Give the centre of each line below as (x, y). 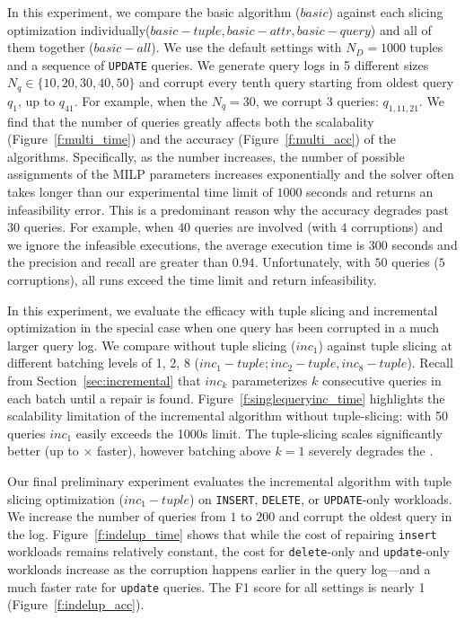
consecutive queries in (382, 380)
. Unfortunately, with (312, 262)
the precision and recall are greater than (118, 262)
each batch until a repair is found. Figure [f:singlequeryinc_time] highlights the (226, 398)
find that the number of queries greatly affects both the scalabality (191, 121)
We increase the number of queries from (117, 516)
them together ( (51, 47)
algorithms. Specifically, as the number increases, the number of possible (206, 156)
